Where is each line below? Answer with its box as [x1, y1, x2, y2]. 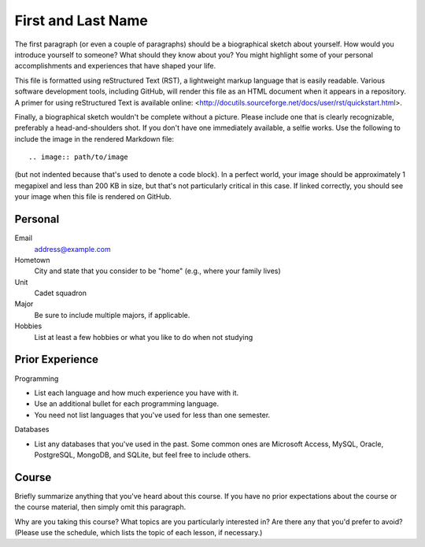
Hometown [14, 255, 50, 264]
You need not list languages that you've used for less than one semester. [34, 410, 271, 419]
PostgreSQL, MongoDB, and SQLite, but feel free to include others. [34, 449, 251, 460]
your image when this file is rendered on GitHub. [14, 192, 172, 201]
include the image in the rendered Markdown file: [14, 134, 175, 143]
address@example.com [34, 244, 111, 253]
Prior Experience [14, 353, 98, 366]
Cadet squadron [34, 288, 87, 298]
